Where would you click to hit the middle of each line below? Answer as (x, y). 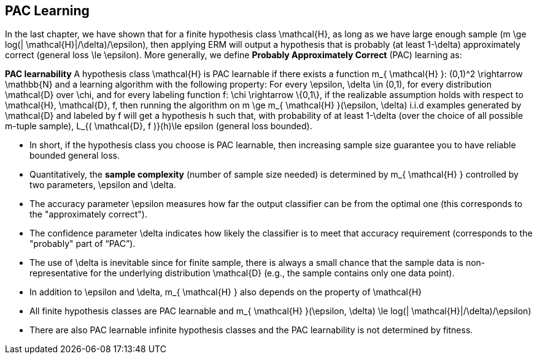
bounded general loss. (75, 156)
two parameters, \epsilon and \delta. (103, 185)
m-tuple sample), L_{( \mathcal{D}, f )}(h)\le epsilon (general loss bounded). (159, 126)
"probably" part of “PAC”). (83, 244)
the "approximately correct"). (88, 214)
